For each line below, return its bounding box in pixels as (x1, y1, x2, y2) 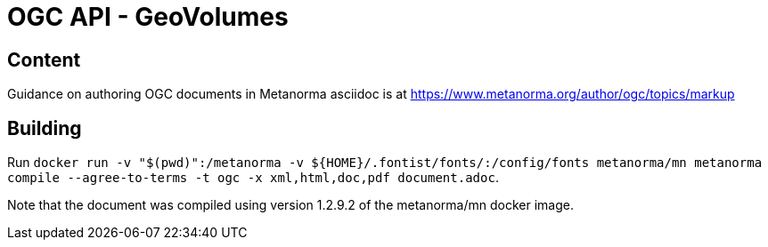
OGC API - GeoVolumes (7, 2, 289, 32)
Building (7, 116, 82, 139)
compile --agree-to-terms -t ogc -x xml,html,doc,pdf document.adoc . (7, 170, 499, 186)
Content (7, 48, 81, 71)
